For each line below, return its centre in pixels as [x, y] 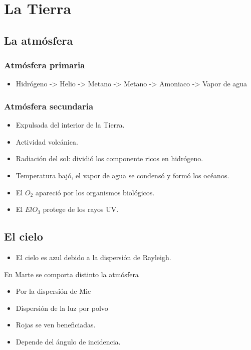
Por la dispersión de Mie [53, 291]
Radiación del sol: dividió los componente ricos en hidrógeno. [109, 158]
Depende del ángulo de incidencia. [68, 341]
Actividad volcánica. [47, 141]
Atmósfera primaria [45, 65]
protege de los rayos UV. [81, 209]
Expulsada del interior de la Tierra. [70, 125]
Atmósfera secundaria [49, 106]
